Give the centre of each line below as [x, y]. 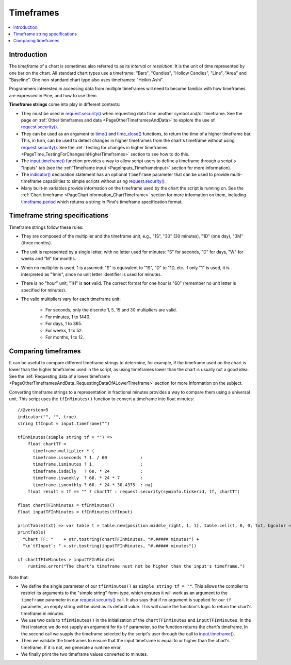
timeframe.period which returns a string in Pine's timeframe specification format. [102, 202]
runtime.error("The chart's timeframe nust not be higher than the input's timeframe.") [136, 566]
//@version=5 [33, 410]
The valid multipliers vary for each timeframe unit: [71, 299]
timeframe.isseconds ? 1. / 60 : [88, 458]
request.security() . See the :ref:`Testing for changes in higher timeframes [94, 147]
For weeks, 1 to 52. [64, 330]
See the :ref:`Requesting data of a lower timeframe [59, 376]
